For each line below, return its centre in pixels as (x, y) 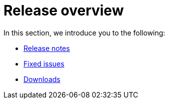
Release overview (64, 10)
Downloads (42, 79)
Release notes (47, 48)
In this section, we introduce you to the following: (84, 32)
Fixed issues (44, 63)
